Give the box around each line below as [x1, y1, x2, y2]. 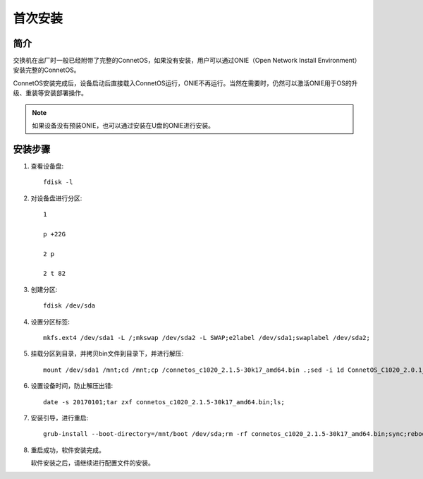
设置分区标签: [30, 317, 70, 326]
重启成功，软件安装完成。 [30, 445, 105, 454]
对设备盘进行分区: [30, 194, 82, 202]
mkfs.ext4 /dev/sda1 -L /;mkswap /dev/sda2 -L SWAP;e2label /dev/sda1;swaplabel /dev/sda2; [43, 334, 370, 341]
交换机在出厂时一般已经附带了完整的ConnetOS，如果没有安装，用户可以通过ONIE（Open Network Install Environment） [13, 56, 361, 65]
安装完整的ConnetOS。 [13, 66, 80, 74]
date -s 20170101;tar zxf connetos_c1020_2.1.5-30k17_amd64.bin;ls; [43, 398, 285, 406]
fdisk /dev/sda [43, 302, 96, 310]
